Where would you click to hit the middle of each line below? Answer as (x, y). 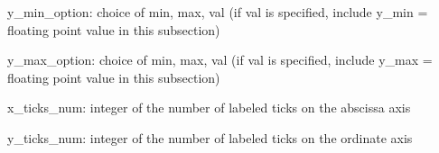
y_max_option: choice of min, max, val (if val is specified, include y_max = (220, 60)
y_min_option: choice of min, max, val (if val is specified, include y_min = (218, 12)
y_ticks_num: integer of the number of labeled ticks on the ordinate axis (210, 137)
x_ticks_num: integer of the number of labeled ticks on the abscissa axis (209, 108)
